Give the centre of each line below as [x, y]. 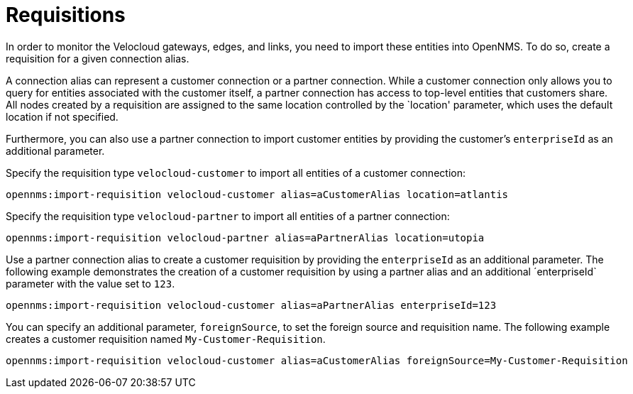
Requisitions [66, 15]
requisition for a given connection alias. [98, 58]
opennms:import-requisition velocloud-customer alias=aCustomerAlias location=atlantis [257, 194]
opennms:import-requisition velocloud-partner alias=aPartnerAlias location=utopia [245, 237]
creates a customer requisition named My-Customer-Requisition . [166, 339]
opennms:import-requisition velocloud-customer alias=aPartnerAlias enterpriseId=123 [251, 305]
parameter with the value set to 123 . [90, 283]
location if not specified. [62, 116]
